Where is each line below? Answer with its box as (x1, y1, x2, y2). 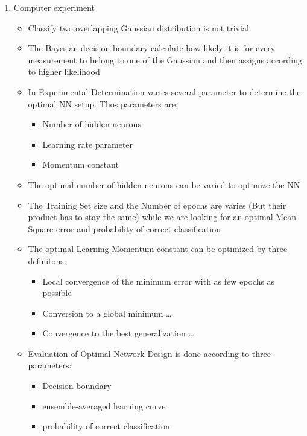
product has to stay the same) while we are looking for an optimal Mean (28, 210, 297, 223)
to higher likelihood (28, 65, 100, 78)
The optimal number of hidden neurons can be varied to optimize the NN (28, 178, 300, 191)
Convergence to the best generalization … (42, 327, 194, 340)
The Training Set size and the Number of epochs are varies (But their (28, 198, 286, 211)
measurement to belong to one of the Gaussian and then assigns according (28, 53, 303, 66)
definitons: (28, 254, 66, 267)
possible (42, 286, 72, 299)
